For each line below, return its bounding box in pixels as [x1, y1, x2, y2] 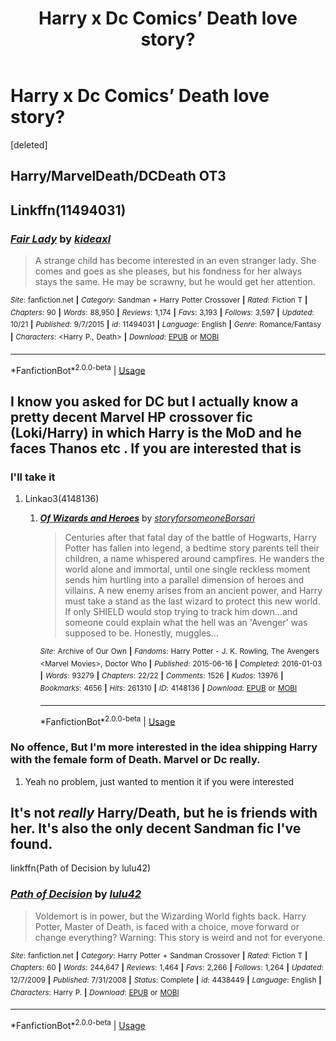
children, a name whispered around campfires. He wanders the [64, 552, 325, 564]
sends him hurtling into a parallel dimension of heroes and [64, 573, 305, 586]
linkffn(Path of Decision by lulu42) [10, 862, 152, 874]
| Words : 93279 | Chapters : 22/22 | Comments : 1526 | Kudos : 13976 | [39, 671, 284, 681]
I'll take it [10, 470, 56, 484]
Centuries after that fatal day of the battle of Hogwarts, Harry [64, 531, 317, 543]
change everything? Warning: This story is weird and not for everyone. [34, 931, 326, 943]
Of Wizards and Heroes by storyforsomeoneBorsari [39, 512, 255, 524]
